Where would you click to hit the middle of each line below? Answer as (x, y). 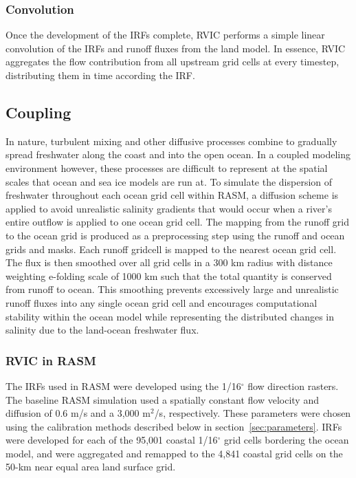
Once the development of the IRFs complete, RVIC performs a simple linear (165, 35)
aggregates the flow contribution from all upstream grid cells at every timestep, (173, 62)
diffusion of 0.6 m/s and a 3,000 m (78, 413)
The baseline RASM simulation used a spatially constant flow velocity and (162, 399)
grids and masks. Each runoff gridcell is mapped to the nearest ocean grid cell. (171, 249)
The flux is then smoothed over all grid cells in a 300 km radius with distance (169, 262)
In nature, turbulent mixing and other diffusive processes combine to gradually (171, 141)
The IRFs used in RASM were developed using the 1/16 (123, 385)
